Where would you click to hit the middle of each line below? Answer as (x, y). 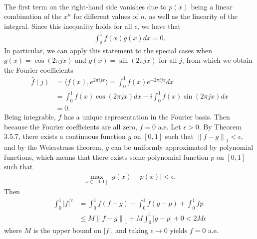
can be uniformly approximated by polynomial (182, 147)
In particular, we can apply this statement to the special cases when (108, 50)
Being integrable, (30, 117)
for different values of (106, 16)
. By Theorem (220, 126)
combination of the (33, 16)
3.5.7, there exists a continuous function (65, 136)
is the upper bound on (67, 230)
